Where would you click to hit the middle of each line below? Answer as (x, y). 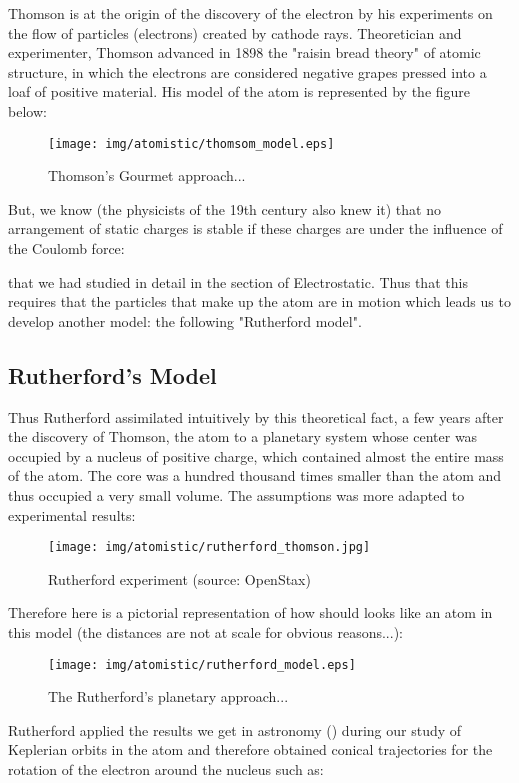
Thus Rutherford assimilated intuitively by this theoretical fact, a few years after (256, 416)
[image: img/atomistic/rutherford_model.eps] (202, 664)
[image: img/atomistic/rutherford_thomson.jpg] (209, 547)
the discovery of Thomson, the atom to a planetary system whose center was (243, 436)
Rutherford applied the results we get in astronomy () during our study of (235, 729)
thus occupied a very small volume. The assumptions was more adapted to (236, 494)
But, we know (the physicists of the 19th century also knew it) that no (224, 208)
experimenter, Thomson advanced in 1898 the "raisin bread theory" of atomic (244, 52)
